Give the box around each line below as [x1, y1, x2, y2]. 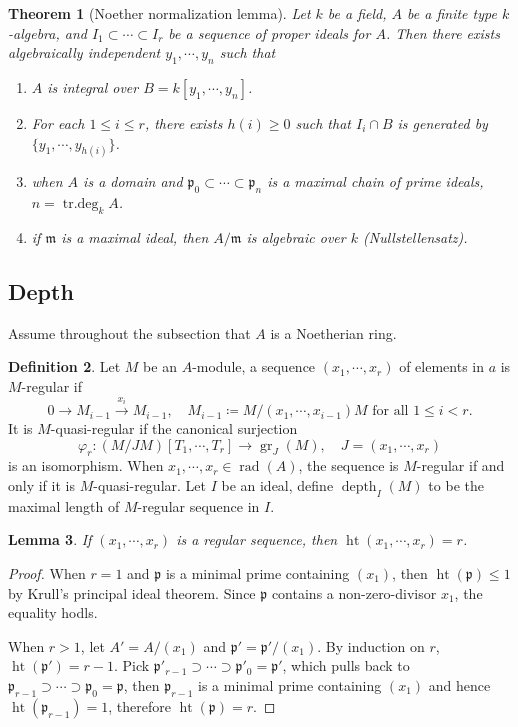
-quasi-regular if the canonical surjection [50, 418, 298, 439]
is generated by [397, 112, 488, 133]
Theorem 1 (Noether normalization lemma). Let [8, 3, 311, 23]
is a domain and [83, 171, 183, 192]
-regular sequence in [137, 495, 260, 516]
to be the [428, 475, 484, 496]
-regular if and [416, 455, 505, 476]
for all [372, 404, 409, 419]
